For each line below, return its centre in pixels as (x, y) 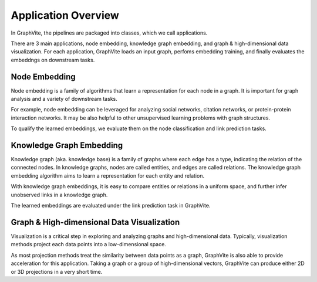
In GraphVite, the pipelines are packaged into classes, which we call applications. (109, 33)
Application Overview (65, 15)
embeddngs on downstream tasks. (53, 60)
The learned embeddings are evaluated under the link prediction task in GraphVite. (111, 206)
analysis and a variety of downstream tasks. (64, 99)
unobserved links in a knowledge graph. (59, 195)
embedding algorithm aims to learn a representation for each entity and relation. (108, 175)
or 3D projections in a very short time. (57, 271)
